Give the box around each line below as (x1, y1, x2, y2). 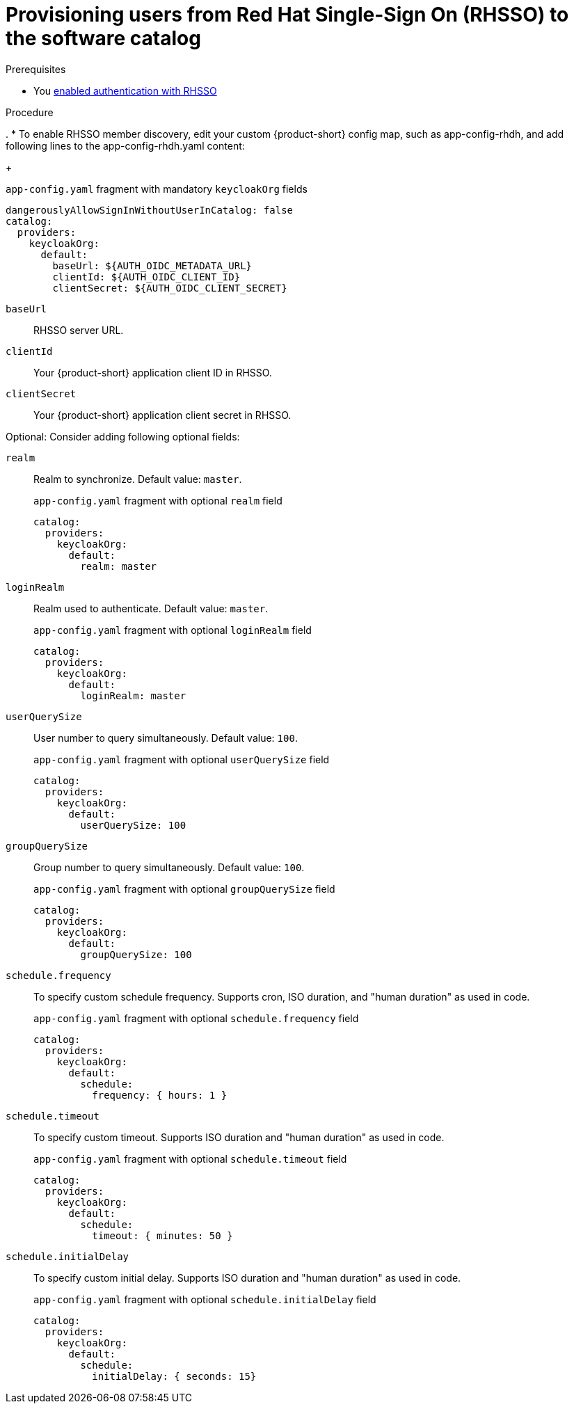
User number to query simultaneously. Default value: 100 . (33, 731, 298, 744)
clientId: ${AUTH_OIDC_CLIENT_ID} (52, 271, 241, 282)
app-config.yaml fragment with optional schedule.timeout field (33, 1152, 347, 1165)
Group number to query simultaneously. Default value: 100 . (33, 861, 305, 873)
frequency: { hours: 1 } (92, 1089, 228, 1101)
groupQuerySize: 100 (80, 948, 192, 960)
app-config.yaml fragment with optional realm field (33, 494, 282, 507)
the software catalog (6, 26, 201, 50)
